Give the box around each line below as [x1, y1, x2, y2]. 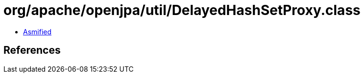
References [3, 44, 61, 57]
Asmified [23, 27, 52, 36]
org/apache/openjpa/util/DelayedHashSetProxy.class [3, 2, 361, 18]
